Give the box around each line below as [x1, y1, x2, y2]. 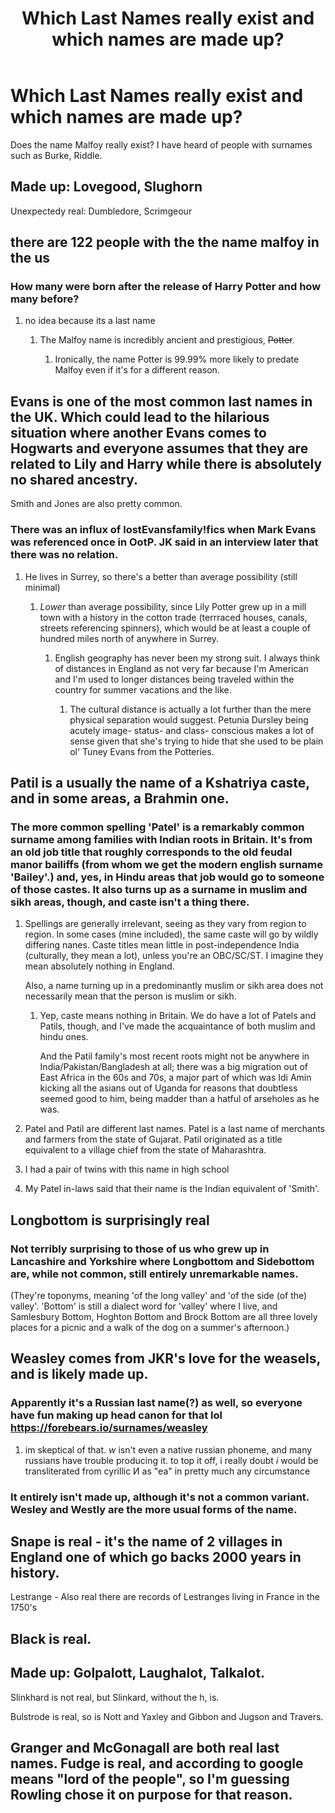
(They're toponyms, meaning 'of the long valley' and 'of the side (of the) [10, 1289, 308, 1301]
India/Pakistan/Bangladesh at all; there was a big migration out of [39, 1061, 309, 1073]
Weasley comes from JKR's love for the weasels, [10, 1350, 321, 1367]
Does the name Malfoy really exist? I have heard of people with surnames [10, 138, 313, 151]
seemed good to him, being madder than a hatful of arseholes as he [39, 1093, 320, 1105]
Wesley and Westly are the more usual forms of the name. [10, 1502, 298, 1516]
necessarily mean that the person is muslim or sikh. [24, 990, 237, 1002]
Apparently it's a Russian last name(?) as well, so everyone [10, 1396, 303, 1410]
